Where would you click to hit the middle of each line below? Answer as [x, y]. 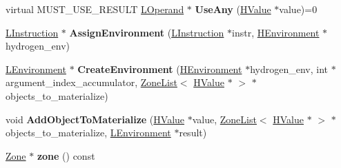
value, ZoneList [224, 119]
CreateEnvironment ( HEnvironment [160, 69]
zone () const [66, 155]
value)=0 [298, 9]
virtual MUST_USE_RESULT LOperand [95, 9]
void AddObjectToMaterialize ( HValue [95, 119]
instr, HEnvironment [276, 32]
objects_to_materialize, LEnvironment [88, 133]
